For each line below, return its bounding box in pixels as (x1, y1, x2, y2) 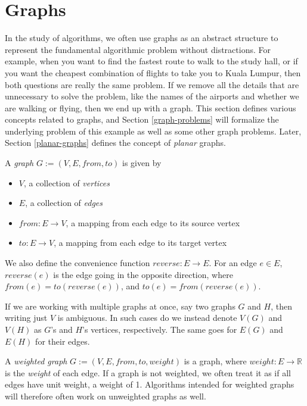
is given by (122, 157, 162, 169)
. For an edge (209, 257, 257, 269)
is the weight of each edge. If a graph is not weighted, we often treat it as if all (5, 366, 291, 379)
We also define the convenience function (5, 257, 150, 269)
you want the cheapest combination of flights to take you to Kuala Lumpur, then (5, 66, 301, 79)
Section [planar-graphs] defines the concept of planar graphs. (5, 136, 226, 149)
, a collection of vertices (23, 176, 110, 189)
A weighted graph (5, 355, 67, 367)
